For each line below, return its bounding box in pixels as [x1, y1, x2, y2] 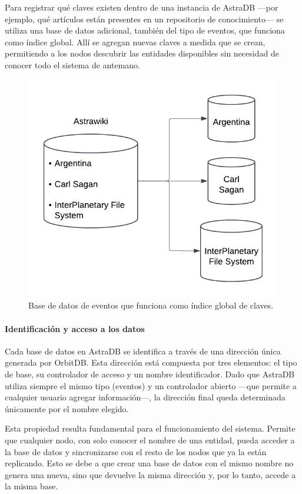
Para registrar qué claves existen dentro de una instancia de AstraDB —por [5, 1, 278, 13]
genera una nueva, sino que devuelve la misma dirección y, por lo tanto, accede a [5, 468, 296, 480]
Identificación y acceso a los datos [5, 322, 145, 334]
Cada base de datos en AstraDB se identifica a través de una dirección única [5, 344, 281, 357]
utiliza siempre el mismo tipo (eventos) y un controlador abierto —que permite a [5, 379, 297, 392]
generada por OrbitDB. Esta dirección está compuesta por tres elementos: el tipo [5, 356, 297, 369]
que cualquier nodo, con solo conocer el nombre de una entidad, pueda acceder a [5, 433, 295, 446]
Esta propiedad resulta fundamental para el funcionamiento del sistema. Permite [5, 422, 296, 435]
